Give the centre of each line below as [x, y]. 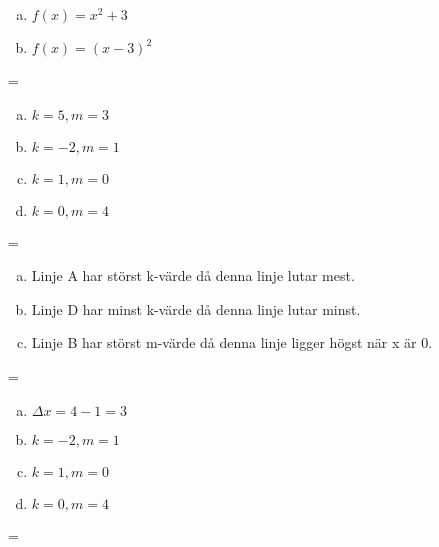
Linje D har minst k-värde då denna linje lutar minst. [196, 308]
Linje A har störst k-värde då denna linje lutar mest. [193, 275]
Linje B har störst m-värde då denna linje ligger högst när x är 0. [232, 342]
